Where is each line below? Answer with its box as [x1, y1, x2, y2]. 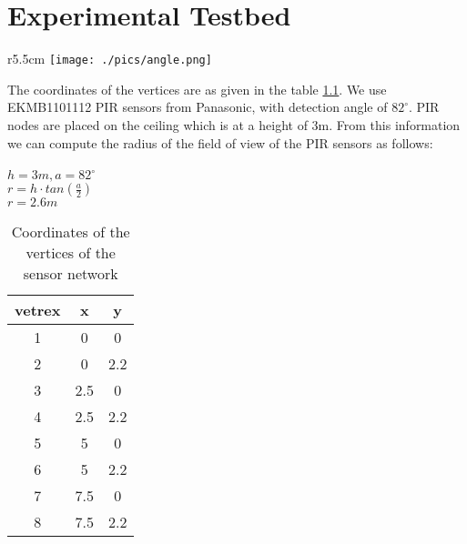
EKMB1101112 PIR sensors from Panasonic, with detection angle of [7, 97, 388, 116]
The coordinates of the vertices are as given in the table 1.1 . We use [7, 79, 387, 98]
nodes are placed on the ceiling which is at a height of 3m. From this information [7, 115, 461, 134]
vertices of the [25, 242, 116, 264]
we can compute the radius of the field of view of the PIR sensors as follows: [7, 133, 433, 152]
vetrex [15, 299, 61, 321]
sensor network [23, 263, 118, 285]
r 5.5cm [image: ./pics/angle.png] [7, 49, 212, 68]
